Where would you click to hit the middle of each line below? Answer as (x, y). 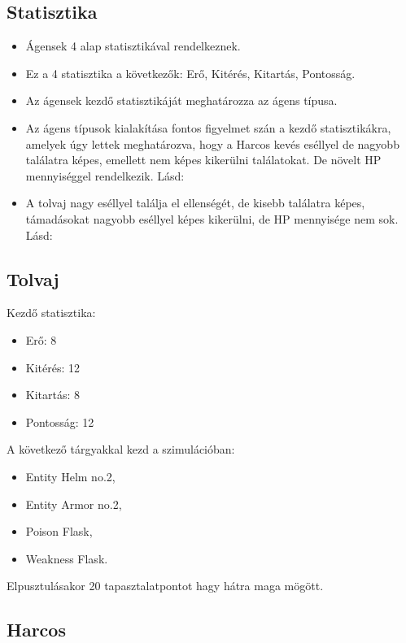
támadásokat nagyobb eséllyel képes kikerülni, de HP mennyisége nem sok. (212, 218)
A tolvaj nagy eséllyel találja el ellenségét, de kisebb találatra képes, (195, 203)
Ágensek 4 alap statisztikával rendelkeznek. (133, 46)
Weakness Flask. (67, 558)
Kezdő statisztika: (51, 313)
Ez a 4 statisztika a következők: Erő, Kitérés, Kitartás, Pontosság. (190, 73)
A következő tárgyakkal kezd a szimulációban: (121, 449)
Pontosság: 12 (60, 421)
